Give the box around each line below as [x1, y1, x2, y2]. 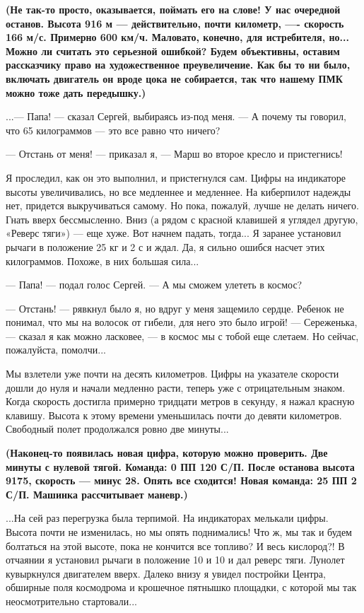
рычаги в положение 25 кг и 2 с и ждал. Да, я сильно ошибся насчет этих [6, 239, 325, 254]
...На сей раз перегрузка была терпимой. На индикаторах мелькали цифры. [6, 510, 329, 525]
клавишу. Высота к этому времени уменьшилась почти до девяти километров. [6, 407, 342, 422]
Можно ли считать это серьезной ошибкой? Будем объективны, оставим [6, 43, 340, 58]
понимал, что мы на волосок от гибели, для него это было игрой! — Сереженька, [6, 315, 358, 329]
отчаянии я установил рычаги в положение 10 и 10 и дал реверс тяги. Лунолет [6, 552, 345, 567]
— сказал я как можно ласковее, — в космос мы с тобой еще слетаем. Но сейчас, [6, 328, 359, 343]
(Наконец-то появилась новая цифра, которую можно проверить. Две [6, 445, 328, 460]
